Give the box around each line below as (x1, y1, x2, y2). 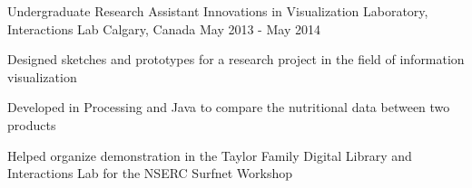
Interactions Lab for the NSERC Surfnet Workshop (7, 164, 292, 183)
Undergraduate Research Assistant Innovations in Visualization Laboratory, (7, 2, 428, 20)
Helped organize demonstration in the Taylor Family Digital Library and (7, 146, 412, 164)
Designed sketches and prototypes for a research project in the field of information (7, 50, 465, 69)
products (7, 115, 56, 134)
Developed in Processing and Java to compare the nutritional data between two (7, 98, 450, 117)
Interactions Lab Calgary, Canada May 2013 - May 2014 (7, 19, 320, 38)
